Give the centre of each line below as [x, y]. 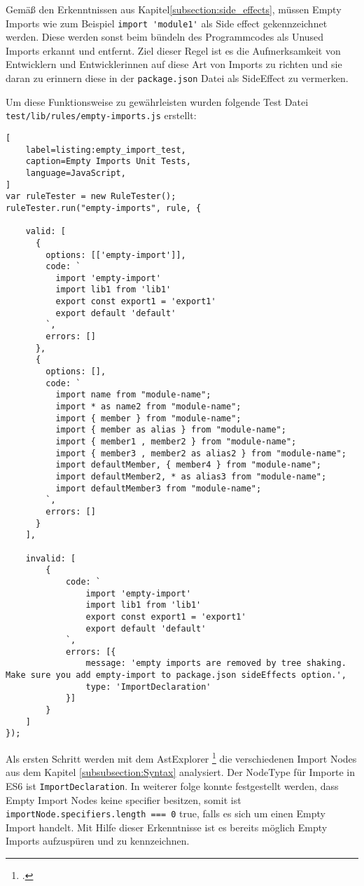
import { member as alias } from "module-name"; [171, 430]
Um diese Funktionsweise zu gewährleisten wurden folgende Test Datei [157, 101]
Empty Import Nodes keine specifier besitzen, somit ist [124, 799]
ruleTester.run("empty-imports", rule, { [104, 208]
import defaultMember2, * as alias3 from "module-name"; [191, 476]
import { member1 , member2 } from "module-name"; [176, 442]
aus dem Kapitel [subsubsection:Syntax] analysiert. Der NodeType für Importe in [180, 772]
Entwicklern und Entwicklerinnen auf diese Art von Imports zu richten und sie [174, 64]
